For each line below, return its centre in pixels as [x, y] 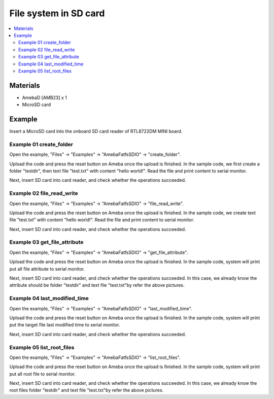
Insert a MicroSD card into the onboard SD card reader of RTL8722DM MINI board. [96, 131]
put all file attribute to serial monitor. [47, 269]
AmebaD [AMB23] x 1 [44, 97]
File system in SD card [57, 13]
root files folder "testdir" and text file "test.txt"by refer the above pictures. [87, 390]
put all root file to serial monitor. [43, 374]
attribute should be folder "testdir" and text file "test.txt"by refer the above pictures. [97, 285]
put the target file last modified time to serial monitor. [65, 325]
